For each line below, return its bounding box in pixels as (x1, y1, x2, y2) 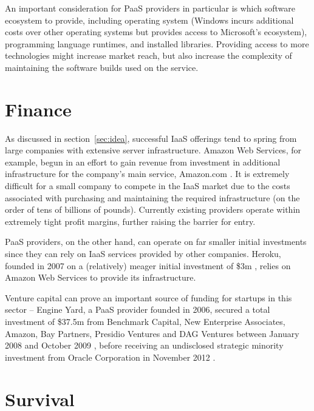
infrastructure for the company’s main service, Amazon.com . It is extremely (5, 167, 290, 180)
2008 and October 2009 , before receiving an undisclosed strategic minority (5, 339, 284, 352)
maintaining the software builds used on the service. (5, 61, 199, 73)
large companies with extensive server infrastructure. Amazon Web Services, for (5, 144, 301, 156)
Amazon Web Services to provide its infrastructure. (5, 271, 196, 284)
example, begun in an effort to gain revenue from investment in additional (5, 155, 281, 168)
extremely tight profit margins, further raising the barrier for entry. (5, 215, 256, 227)
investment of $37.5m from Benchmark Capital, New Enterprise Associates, (5, 315, 285, 327)
